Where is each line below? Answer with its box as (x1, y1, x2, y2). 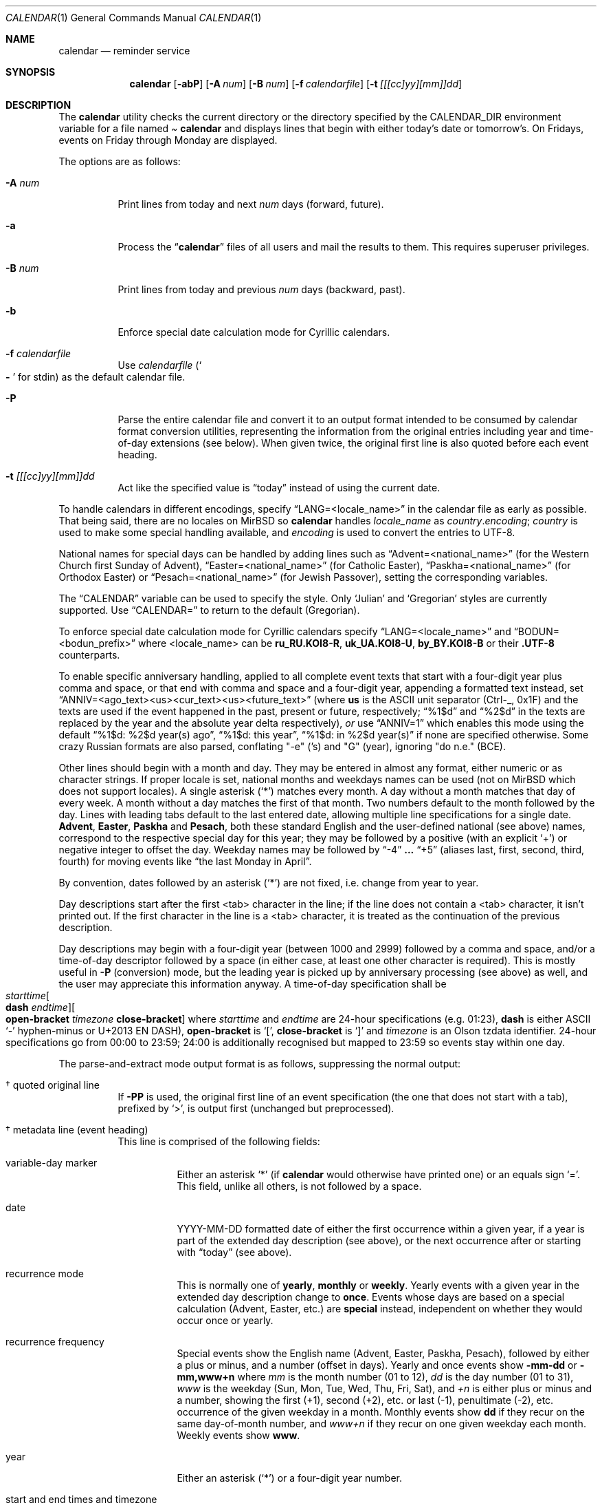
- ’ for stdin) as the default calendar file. (5, 371, 186, 383)
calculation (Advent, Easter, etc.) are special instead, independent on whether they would (177, 1303, 583, 1314)
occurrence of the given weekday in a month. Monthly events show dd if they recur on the (177, 1406, 585, 1418)
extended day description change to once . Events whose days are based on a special (177, 1291, 565, 1303)
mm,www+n (177, 1371, 235, 1383)
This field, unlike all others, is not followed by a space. (177, 1180, 422, 1192)
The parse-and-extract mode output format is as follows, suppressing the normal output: (58, 1058, 461, 1069)
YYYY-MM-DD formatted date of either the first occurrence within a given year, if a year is (177, 1223, 586, 1235)
